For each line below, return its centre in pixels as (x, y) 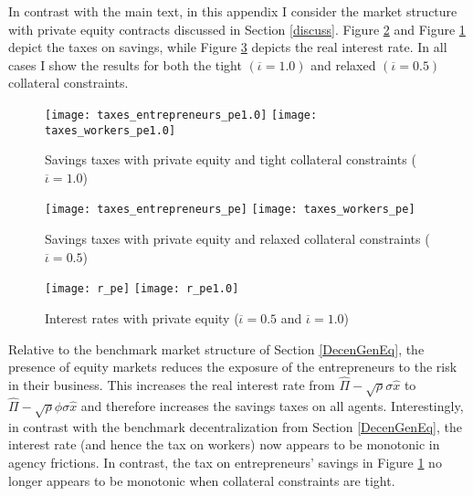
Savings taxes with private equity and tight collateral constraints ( (231, 159)
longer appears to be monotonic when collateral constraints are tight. (202, 480)
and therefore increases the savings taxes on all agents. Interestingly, (272, 405)
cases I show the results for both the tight (125, 64)
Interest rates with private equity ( (142, 317)
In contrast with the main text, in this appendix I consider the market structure (233, 11)
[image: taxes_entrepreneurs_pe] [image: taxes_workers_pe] (230, 210)
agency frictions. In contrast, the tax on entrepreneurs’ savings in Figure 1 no (225, 462)
